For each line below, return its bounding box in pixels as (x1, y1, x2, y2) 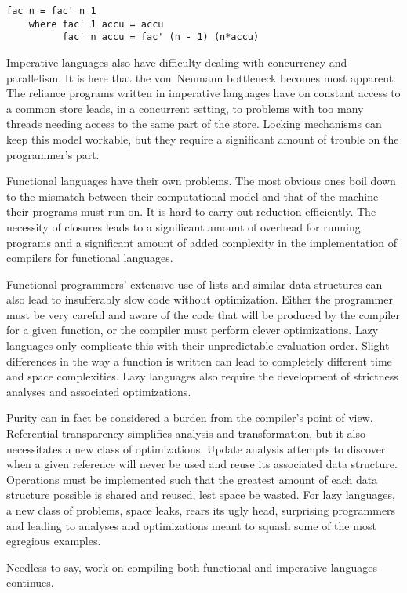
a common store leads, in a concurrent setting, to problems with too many (6, 100, 364, 116)
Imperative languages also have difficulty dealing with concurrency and (6, 53, 347, 70)
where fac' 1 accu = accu (28, 18, 164, 30)
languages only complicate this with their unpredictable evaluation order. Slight (6, 337, 390, 354)
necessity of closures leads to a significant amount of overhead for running (6, 218, 361, 235)
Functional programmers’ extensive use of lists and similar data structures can (6, 275, 383, 292)
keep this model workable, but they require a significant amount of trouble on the (6, 130, 399, 147)
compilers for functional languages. (6, 249, 173, 266)
